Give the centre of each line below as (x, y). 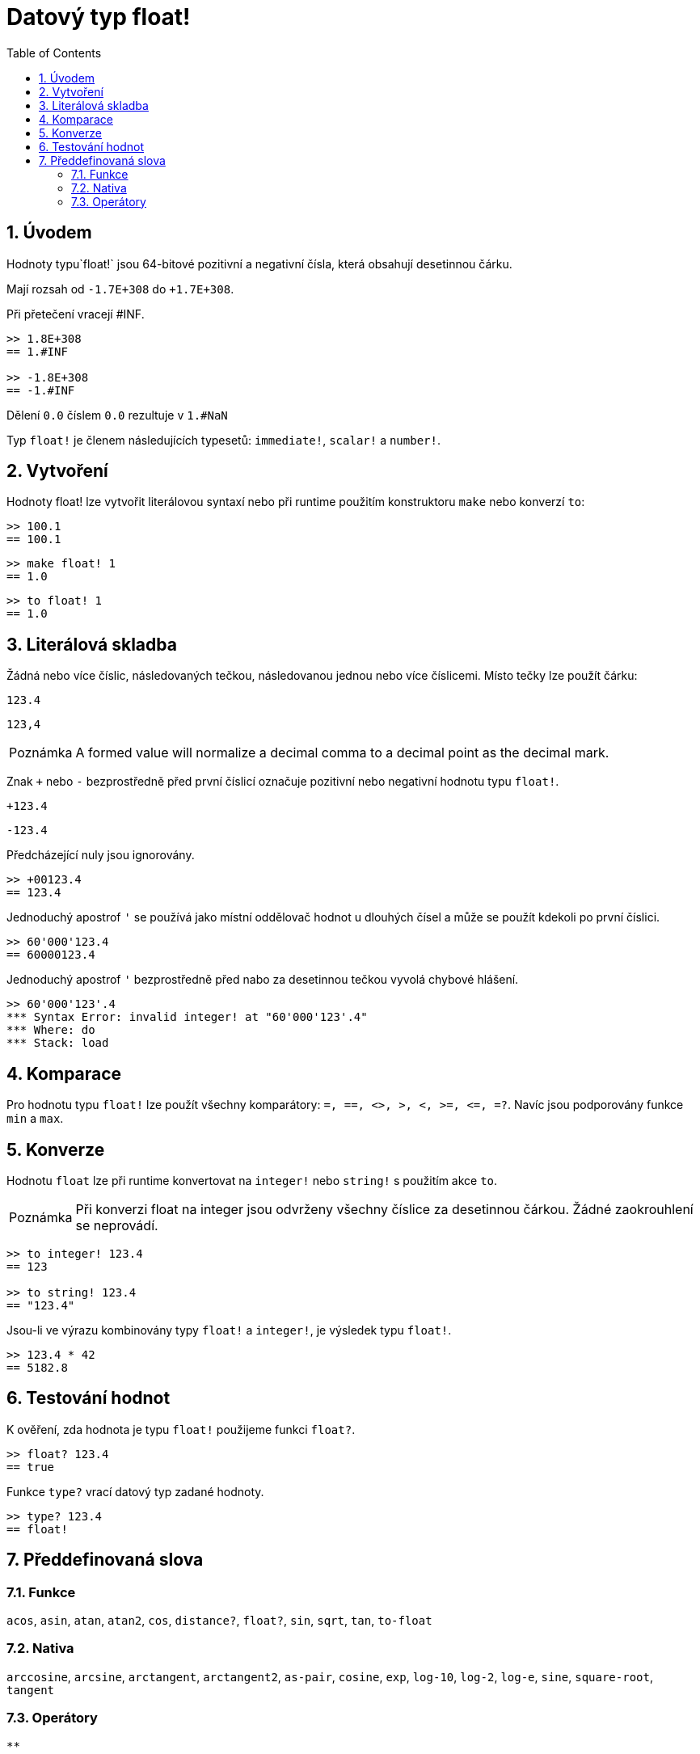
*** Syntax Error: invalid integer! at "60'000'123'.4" (187, 1017)
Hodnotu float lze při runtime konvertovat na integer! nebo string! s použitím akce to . (252, 1180)
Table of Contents (54, 53)
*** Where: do (51, 1030)
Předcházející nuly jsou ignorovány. (101, 855)
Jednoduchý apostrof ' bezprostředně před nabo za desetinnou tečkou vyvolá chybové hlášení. (263, 980)
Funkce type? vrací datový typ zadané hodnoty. (135, 1491)
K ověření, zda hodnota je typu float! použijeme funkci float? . (181, 1429)
